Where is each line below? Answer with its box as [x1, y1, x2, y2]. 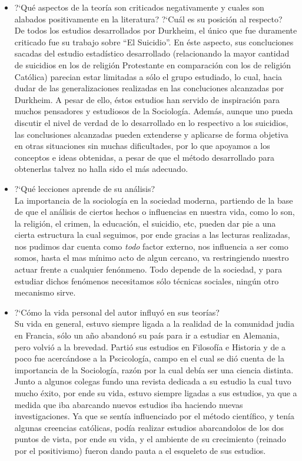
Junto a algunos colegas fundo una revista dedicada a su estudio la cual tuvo [14, 375, 291, 387]
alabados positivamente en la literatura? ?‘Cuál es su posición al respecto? [14, 12, 283, 25]
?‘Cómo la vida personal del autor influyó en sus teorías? [14, 306, 220, 318]
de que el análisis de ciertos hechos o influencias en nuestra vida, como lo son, [14, 205, 295, 218]
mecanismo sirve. [14, 286, 76, 299]
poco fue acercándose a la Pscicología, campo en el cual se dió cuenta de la [14, 352, 284, 364]
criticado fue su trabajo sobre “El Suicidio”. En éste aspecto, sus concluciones [14, 35, 294, 48]
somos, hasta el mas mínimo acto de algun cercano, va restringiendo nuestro [14, 251, 289, 264]
